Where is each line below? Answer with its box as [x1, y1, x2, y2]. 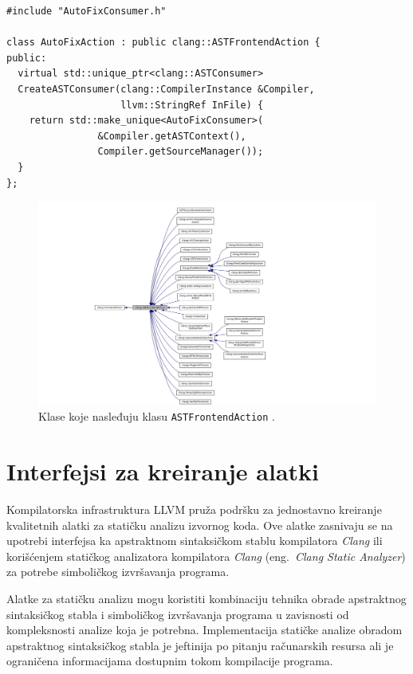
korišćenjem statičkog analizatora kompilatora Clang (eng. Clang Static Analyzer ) [6, 547, 406, 564]
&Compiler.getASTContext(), [97, 130, 246, 142]
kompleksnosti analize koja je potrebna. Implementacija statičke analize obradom [6, 621, 403, 638]
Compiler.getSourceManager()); [97, 146, 264, 158]
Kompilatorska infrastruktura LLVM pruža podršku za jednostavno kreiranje [6, 500, 382, 517]
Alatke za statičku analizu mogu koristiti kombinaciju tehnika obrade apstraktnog [6, 590, 407, 606]
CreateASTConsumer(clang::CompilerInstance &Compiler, [18, 83, 315, 95]
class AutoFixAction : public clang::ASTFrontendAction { [6, 37, 321, 49]
